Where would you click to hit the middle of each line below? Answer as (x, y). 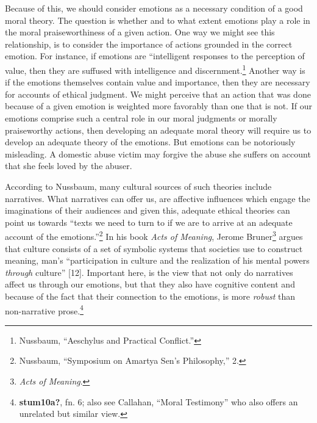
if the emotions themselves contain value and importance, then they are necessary (158, 82)
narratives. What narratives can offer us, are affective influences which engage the (158, 198)
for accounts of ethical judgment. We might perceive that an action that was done (158, 94)
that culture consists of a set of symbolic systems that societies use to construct (154, 248)
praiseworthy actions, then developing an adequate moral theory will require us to (158, 130)
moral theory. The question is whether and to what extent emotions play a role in (158, 20)
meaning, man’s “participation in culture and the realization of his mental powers (157, 260)
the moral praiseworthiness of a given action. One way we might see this (140, 32)
